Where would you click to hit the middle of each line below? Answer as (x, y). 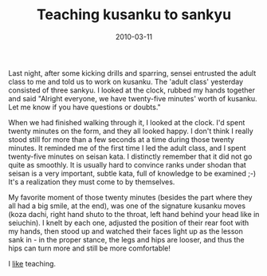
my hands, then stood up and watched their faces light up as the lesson (126, 231)
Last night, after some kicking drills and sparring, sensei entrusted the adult (132, 73)
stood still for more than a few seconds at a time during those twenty (122, 139)
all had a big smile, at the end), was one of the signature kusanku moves (127, 206)
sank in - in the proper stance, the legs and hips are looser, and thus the (126, 239)
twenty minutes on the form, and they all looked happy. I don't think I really (131, 131)
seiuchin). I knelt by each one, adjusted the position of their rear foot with (129, 223)
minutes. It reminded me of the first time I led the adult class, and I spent (127, 148)
